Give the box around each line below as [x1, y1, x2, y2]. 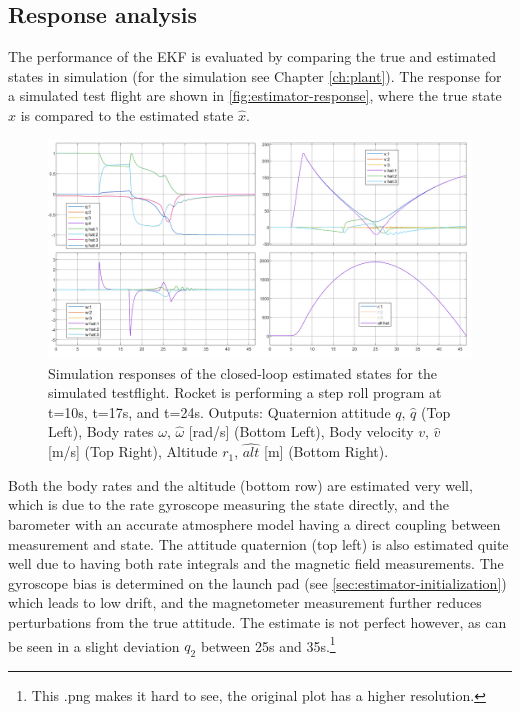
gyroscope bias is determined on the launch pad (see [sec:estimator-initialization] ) [8, 572, 507, 593]
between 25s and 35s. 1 [200, 632, 336, 656]
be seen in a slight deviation [8, 635, 180, 656]
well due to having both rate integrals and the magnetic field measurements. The [8, 553, 504, 574]
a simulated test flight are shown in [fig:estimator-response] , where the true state [8, 85, 502, 106]
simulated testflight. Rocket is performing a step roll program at [48, 382, 442, 403]
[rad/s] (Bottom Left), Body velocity [188, 421, 414, 442]
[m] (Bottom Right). [264, 441, 389, 462]
